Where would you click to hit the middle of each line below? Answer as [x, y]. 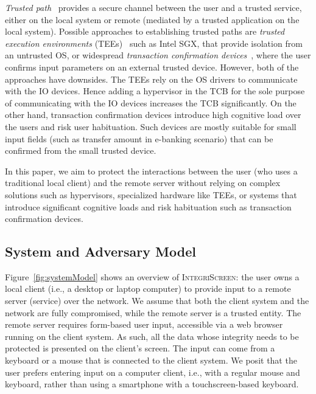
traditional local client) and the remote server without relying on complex [143, 183]
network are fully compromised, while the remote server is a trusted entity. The [153, 312]
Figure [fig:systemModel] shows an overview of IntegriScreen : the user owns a [152, 276]
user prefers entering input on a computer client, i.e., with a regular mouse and [153, 372]
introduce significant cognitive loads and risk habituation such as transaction [148, 206]
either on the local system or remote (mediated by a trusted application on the [152, 19]
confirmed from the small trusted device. [81, 150]
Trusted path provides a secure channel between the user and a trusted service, [153, 7]
